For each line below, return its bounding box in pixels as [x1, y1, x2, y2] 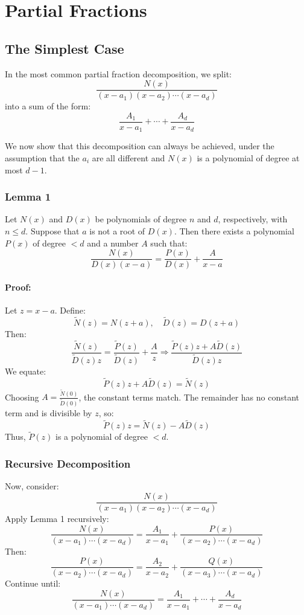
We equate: [5, 364, 46, 377]
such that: [150, 236, 188, 249]
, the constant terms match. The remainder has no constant [78, 390, 300, 403]
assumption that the [5, 151, 80, 164]
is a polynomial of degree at [197, 151, 300, 164]
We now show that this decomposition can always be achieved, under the [5, 140, 274, 152]
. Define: [54, 303, 86, 316]
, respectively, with [218, 213, 288, 225]
